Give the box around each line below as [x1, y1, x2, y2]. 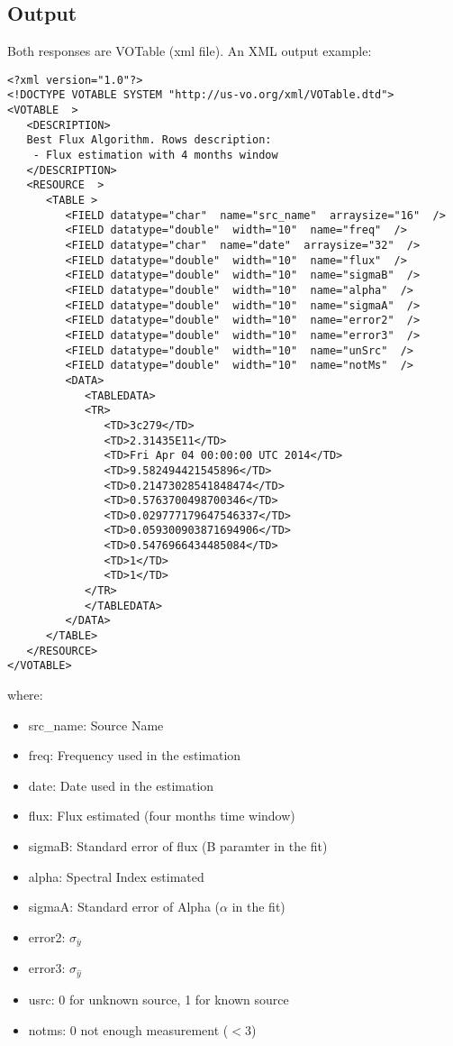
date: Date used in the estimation [28, 775, 214, 794]
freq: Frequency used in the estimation [28, 746, 241, 765]
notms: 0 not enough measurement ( [28, 1020, 229, 1039]
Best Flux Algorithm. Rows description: [26, 133, 272, 147]
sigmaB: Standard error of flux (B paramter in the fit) [28, 837, 328, 856]
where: [7, 685, 43, 704]
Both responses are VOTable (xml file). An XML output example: [7, 41, 372, 60]
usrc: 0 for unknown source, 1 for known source [28, 990, 289, 1008]
